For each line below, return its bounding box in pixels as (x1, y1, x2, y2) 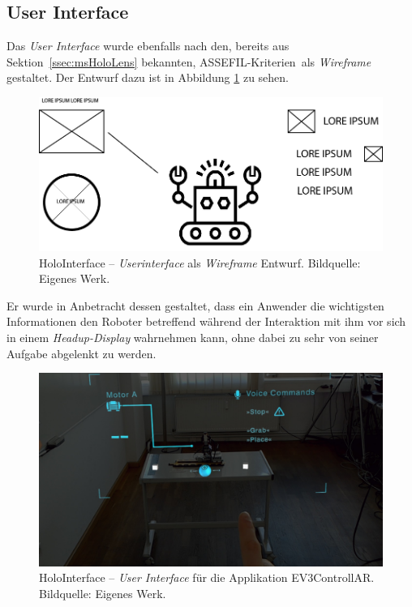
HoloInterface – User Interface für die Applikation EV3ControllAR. (39, 569, 375, 586)
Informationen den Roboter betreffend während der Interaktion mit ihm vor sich (6, 313, 406, 330)
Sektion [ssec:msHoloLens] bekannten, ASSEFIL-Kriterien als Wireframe (6, 53, 371, 70)
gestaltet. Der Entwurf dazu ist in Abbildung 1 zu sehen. (6, 69, 289, 86)
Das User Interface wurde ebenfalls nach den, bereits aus (6, 37, 290, 54)
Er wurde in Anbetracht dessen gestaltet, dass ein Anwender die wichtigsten (6, 297, 384, 314)
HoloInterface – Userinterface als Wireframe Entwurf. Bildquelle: (39, 254, 361, 271)
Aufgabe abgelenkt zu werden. (6, 344, 157, 361)
